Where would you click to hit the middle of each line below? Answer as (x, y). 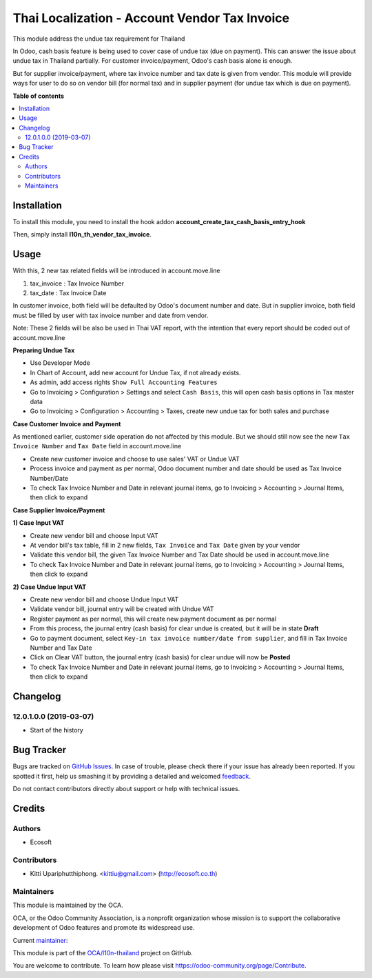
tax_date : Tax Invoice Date (68, 293)
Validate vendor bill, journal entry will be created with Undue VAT (122, 609)
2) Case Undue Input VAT (50, 587)
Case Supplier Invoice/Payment (59, 510)
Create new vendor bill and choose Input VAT (94, 535)
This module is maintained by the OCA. (68, 905)
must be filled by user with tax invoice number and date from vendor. (111, 315)
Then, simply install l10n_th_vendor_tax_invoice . (82, 234)
